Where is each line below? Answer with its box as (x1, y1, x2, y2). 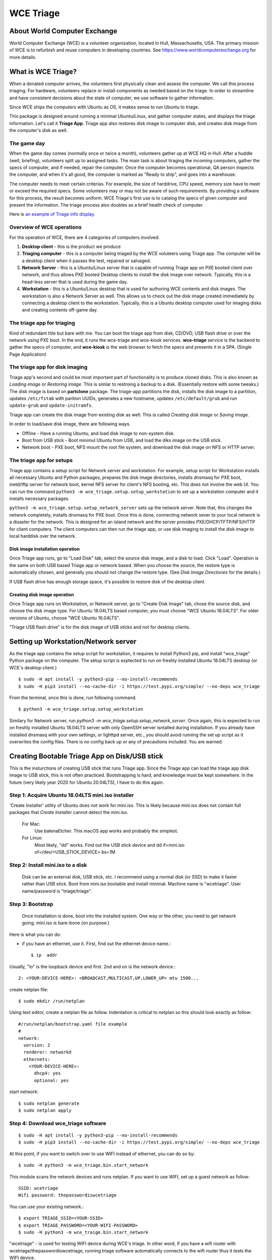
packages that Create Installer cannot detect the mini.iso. (9, 809, 128, 815)
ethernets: (23, 1056, 50, 1062)
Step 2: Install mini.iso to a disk (9, 861, 87, 868)
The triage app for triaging (9, 320, 76, 327)
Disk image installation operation (9, 546, 80, 552)
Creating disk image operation (9, 591, 74, 597)
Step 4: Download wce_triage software (9, 1119, 107, 1126)
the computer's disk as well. (9, 128, 68, 134)
